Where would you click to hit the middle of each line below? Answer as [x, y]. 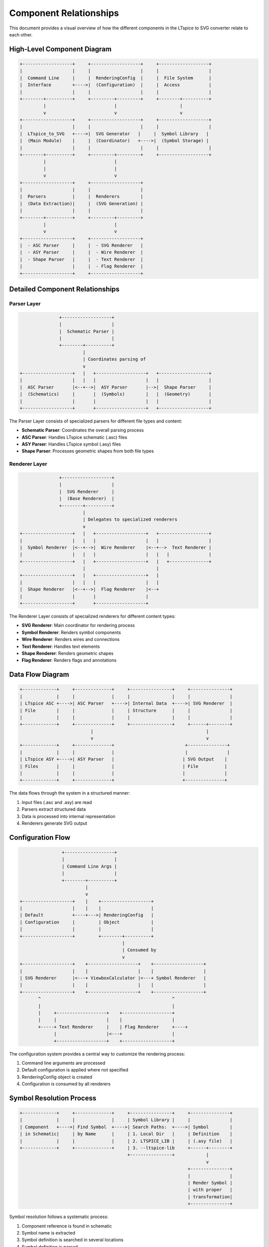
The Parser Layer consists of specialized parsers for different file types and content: [96, 421]
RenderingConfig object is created [57, 1077]
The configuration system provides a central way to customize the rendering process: [97, 1054]
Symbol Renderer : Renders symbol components [71, 632]
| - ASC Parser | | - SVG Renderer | [81, 245]
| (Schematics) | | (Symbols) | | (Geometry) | [116, 394]
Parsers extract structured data [54, 809]
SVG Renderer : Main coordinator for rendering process [78, 625]
